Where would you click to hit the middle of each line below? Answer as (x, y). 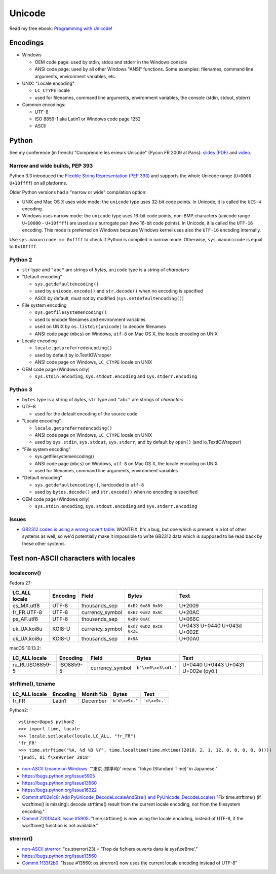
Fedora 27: (21, 583)
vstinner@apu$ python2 (47, 722)
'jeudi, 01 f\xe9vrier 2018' (54, 757)
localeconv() (25, 573)
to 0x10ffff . (24, 246)
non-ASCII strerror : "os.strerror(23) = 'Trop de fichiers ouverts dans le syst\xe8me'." (110, 849)
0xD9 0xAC (139, 619)
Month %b (94, 694)
